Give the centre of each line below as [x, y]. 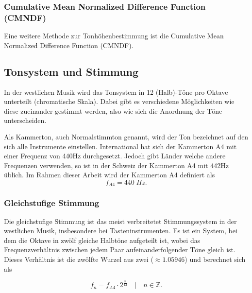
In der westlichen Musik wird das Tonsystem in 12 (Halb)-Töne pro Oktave [116, 92]
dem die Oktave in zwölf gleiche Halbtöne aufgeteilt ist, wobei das [102, 240]
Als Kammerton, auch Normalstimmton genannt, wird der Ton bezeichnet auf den [126, 136]
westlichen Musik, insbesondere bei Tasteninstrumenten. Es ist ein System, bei [121, 231]
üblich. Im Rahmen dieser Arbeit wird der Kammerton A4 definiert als [109, 175]
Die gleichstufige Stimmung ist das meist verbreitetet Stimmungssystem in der [120, 221]
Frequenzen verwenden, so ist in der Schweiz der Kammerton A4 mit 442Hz [116, 165]
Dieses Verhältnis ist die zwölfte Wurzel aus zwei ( [79, 259]
